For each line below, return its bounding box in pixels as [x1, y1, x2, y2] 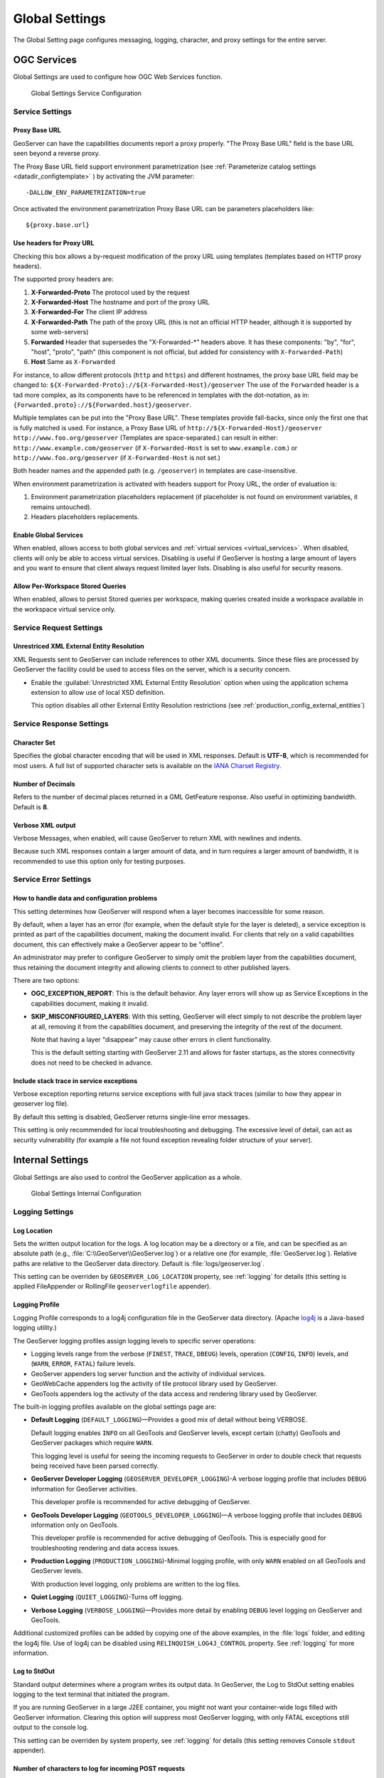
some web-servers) [31, 328, 89, 336]
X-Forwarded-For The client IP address [31, 308, 148, 316]
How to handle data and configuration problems [13, 894, 158, 903]
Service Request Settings [13, 622, 103, 632]
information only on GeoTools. [31, 1521, 119, 1529]
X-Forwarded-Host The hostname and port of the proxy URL [31, 298, 210, 307]
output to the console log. [13, 1723, 89, 1732]
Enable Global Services [13, 531, 83, 539]
